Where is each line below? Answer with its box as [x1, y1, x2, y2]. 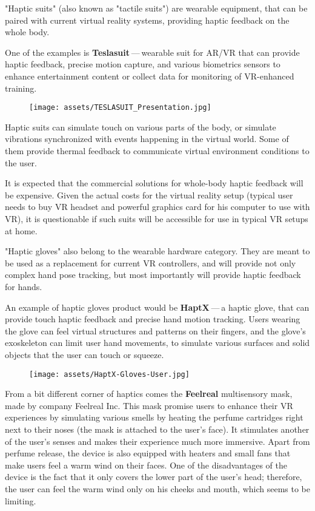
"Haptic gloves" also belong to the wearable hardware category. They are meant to [5, 245, 310, 257]
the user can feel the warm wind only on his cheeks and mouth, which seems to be [5, 482, 311, 495]
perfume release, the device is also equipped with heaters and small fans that [5, 447, 291, 459]
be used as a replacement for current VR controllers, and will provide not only [5, 256, 296, 269]
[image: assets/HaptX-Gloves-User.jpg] [29, 370, 190, 379]
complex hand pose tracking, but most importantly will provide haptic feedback [5, 268, 301, 281]
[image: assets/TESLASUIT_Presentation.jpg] [29, 103, 211, 112]
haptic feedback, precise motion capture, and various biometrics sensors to [5, 58, 280, 70]
